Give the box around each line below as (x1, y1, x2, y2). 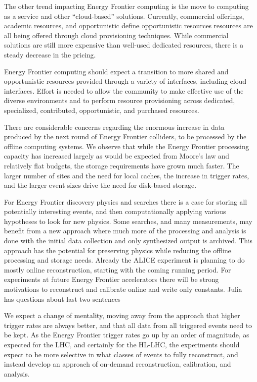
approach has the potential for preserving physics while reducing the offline (4, 245, 231, 255)
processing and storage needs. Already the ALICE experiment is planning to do (4, 255, 245, 265)
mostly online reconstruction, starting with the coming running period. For (4, 264, 231, 274)
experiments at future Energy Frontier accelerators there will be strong (4, 274, 219, 284)
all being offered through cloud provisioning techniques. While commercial (4, 30, 229, 40)
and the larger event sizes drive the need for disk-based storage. (4, 180, 197, 190)
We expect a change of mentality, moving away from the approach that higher (4, 310, 240, 321)
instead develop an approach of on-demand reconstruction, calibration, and (4, 359, 231, 369)
